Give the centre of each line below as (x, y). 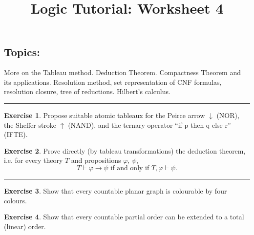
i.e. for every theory (33, 160)
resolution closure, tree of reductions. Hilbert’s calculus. (87, 91)
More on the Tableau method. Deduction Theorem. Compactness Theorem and (122, 72)
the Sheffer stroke (30, 125)
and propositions (96, 160)
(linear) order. (25, 226)
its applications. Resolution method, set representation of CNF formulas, (113, 82)
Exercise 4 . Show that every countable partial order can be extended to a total (124, 217)
